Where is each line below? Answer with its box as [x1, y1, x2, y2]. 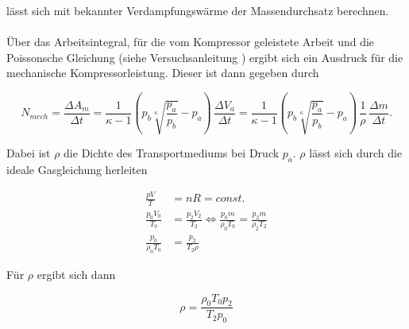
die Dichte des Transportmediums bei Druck [64, 145, 280, 161]
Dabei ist [6, 145, 51, 161]
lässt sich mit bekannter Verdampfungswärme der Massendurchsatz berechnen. [6, 2, 389, 18]
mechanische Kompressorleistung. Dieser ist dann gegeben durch [6, 64, 319, 81]
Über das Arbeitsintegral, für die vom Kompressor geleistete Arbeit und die [6, 33, 375, 50]
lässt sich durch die [309, 145, 403, 161]
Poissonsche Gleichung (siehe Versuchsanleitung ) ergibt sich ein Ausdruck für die [6, 48, 403, 65]
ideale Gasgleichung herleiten [6, 161, 148, 178]
